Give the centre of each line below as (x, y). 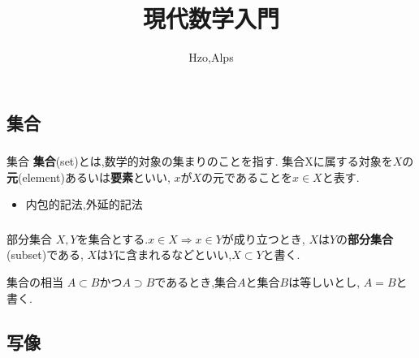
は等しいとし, (324, 281)
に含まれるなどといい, (173, 254)
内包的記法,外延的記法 (84, 204)
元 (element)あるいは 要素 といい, (89, 177)
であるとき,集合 (196, 281)
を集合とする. (112, 238)
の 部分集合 (365, 238)
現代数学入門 (211, 18)
